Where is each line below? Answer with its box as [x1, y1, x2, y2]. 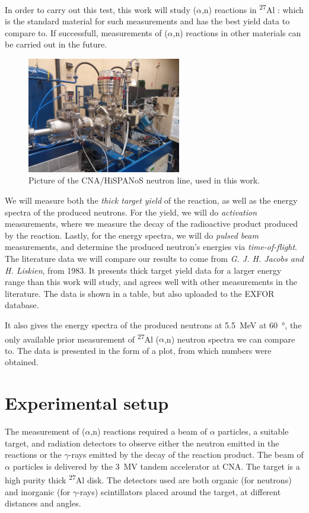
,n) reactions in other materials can [173, 26, 301, 39]
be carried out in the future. [5, 38, 107, 50]
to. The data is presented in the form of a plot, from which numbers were [5, 344, 272, 356]
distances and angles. [5, 497, 81, 509]
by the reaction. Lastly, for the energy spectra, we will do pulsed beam [5, 229, 259, 241]
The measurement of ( [5, 425, 85, 438]
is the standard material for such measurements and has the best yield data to [5, 15, 290, 27]
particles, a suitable [218, 425, 289, 438]
